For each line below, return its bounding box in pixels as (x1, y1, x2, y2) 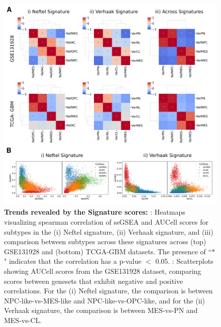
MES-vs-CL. (4, 314, 42, 325)
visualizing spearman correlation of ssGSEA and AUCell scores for (4, 217, 208, 227)
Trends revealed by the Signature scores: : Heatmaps (4, 207, 185, 217)
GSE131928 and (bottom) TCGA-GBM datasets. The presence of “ (4, 246, 212, 256)
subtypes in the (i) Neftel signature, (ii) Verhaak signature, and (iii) (4, 226, 213, 237)
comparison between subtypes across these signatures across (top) (4, 236, 206, 247)
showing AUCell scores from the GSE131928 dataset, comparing (4, 265, 201, 276)
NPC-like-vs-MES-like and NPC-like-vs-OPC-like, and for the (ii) (4, 295, 205, 305)
